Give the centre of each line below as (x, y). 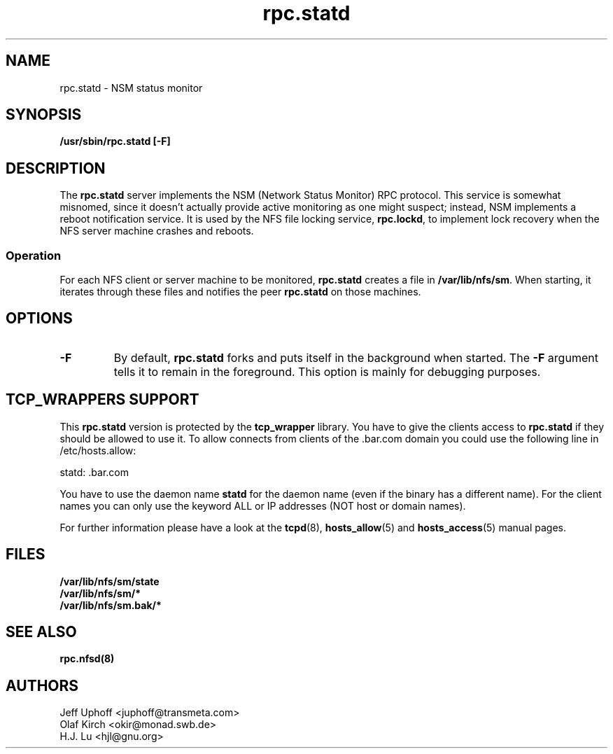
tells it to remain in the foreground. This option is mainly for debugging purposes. (327, 371)
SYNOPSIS (44, 115)
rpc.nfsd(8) (87, 659)
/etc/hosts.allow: (98, 450)
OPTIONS (39, 319)
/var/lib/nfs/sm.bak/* (111, 605)
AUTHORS (42, 685)
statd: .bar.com (94, 472)
